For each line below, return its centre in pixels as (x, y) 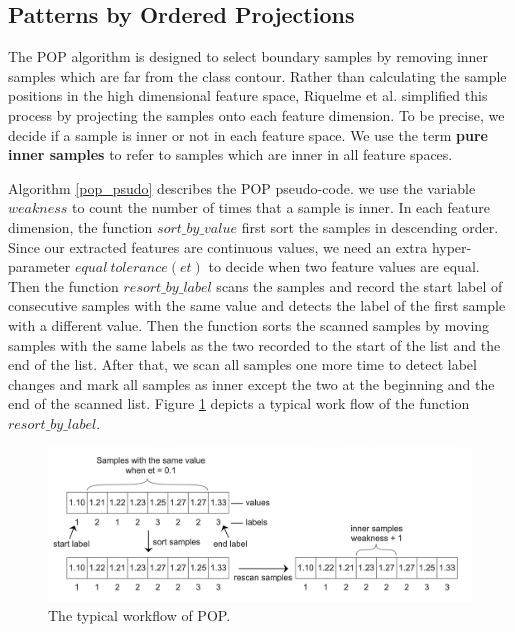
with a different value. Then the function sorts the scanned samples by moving (249, 324)
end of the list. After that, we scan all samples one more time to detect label (242, 364)
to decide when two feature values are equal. (344, 266)
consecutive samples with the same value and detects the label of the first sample (257, 305)
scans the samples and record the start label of (359, 285)
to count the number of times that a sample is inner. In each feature (281, 207)
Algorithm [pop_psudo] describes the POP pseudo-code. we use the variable (242, 187)
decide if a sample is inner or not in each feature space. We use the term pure (248, 134)
